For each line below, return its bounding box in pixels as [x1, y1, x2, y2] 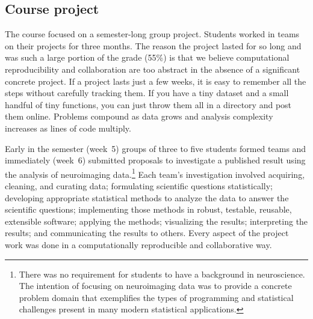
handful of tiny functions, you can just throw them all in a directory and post [5, 98, 292, 111]
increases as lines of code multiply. [5, 121, 131, 134]
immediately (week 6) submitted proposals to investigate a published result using [5, 154, 306, 166]
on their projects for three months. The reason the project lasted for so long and [5, 39, 302, 52]
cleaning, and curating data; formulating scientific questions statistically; [5, 179, 273, 192]
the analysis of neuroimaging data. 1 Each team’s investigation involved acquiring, [5, 166, 305, 180]
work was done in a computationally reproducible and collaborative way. [5, 238, 272, 251]
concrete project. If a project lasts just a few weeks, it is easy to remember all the [5, 74, 306, 87]
